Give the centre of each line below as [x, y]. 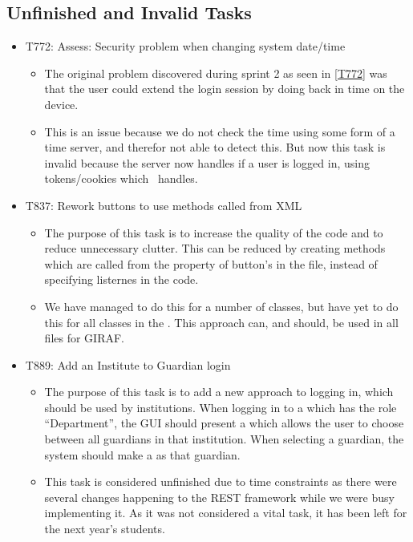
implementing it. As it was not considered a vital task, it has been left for [226, 513]
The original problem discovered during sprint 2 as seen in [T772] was [216, 73]
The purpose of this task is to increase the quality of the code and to [214, 232]
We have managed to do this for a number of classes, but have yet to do [221, 306]
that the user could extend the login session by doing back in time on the [225, 89]
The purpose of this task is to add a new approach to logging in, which [219, 392]
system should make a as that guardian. [142, 454]
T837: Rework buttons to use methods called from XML [164, 205]
